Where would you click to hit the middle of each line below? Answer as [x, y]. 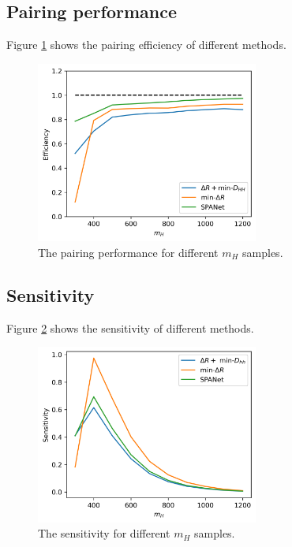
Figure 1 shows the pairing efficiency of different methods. [146, 45]
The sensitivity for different [104, 533]
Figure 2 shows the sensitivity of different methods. [130, 327]
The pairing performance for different [128, 252]
